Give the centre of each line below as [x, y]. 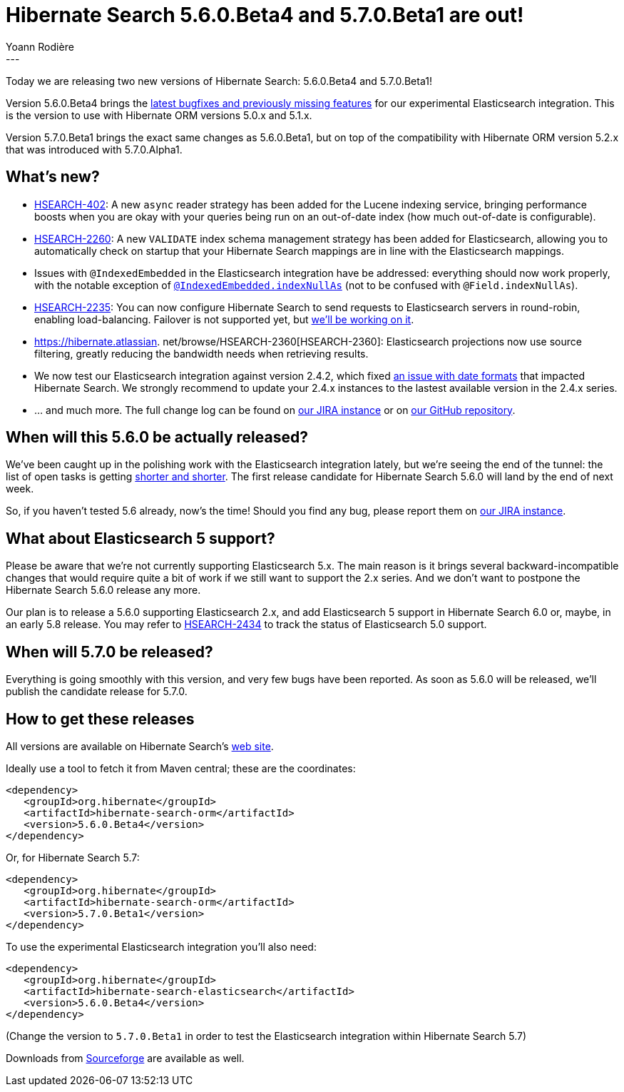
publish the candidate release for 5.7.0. [97, 692]
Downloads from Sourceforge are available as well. [125, 1058]
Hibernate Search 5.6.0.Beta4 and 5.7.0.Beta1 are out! [265, 15]
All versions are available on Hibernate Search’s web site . [140, 746]
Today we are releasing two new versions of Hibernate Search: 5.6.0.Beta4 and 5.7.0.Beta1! [219, 81]
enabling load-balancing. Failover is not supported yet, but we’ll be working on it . [224, 319]
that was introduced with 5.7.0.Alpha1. [94, 149]
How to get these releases [100, 719]
